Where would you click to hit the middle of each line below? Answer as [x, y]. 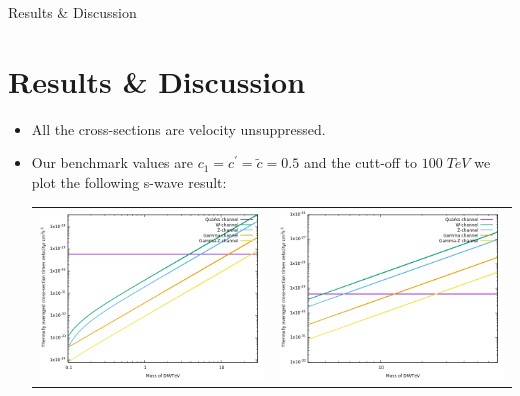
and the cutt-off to [360, 162]
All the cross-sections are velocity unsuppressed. [178, 128]
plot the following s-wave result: [129, 181]
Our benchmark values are [112, 162]
